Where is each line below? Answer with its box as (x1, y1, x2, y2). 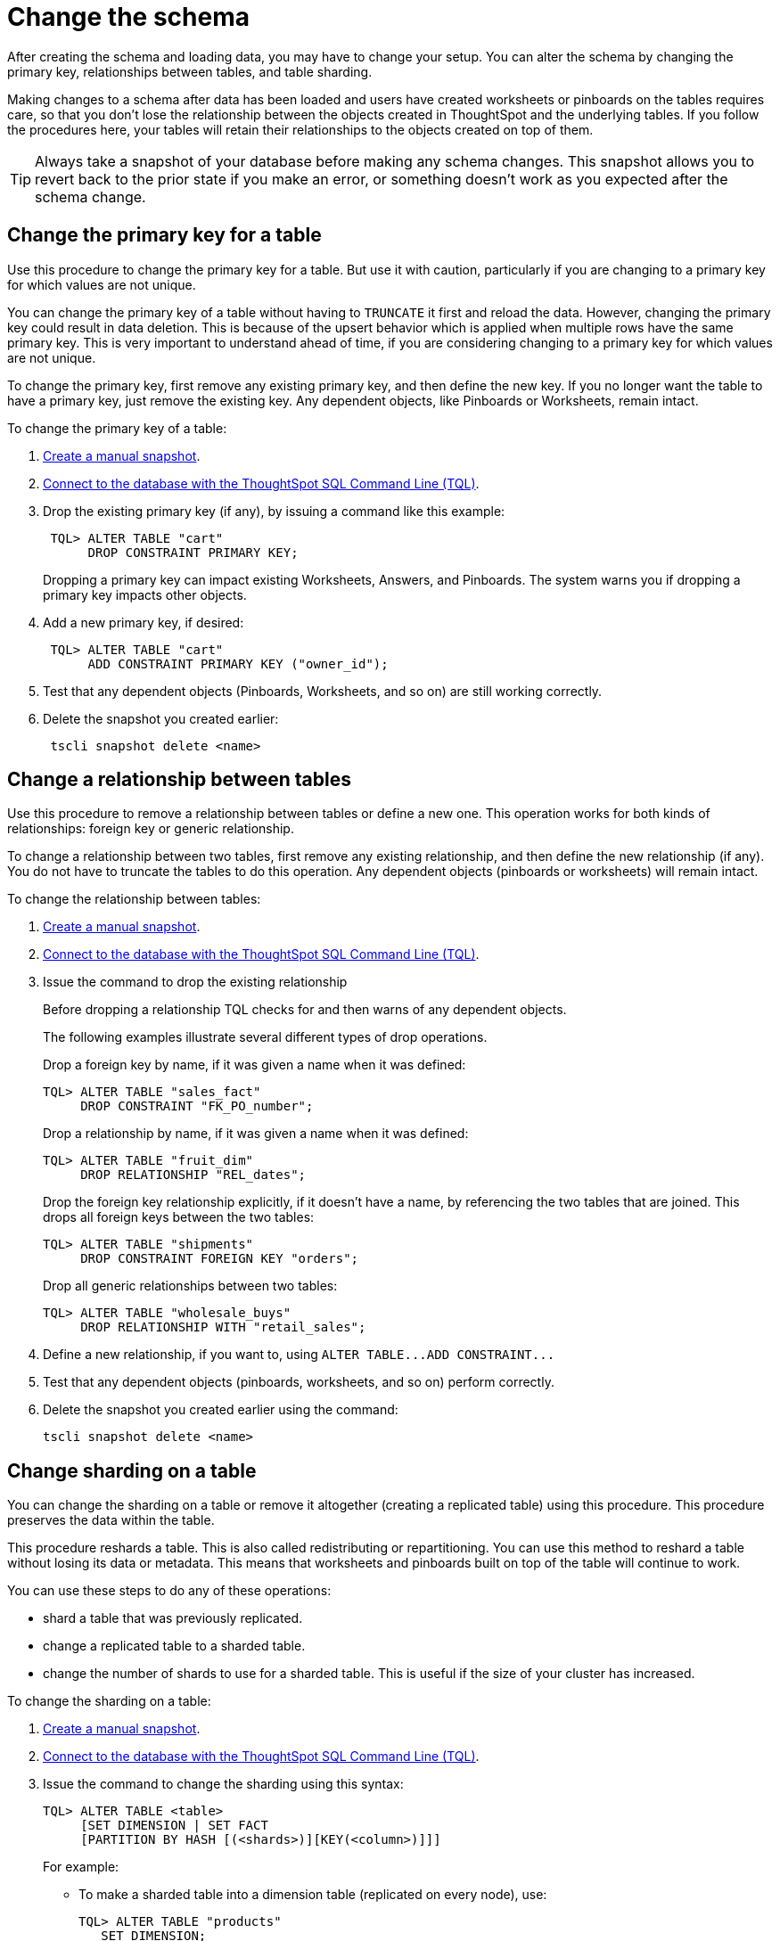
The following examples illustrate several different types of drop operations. (43, 1029, 488, 1045)
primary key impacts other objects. (43, 586, 247, 602)
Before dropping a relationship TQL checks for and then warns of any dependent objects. (43, 1002, 567, 1018)
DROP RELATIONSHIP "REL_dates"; (80, 1167, 307, 1183)
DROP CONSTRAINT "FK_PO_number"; (80, 1099, 314, 1114)
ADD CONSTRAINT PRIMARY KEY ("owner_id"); (87, 656, 389, 671)
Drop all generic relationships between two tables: (43, 1278, 338, 1294)
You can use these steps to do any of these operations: (7, 1583, 332, 1599)
